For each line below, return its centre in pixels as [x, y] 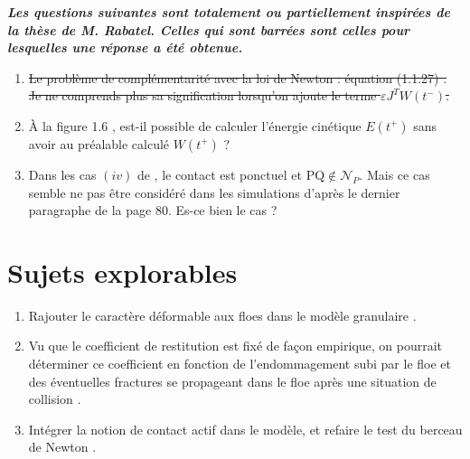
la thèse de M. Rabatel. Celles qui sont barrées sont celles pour [209, 29]
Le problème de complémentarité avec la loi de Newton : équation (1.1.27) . [238, 77]
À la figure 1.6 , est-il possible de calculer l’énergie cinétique [195, 125]
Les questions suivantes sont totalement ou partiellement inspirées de [229, 12]
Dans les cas [62, 174]
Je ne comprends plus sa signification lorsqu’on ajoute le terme [202, 95]
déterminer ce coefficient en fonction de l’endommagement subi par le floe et [240, 364]
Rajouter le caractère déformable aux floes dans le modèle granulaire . [222, 315]
